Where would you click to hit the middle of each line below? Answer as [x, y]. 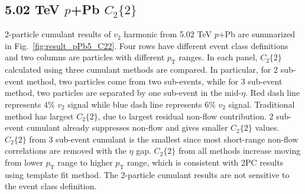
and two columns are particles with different [85, 57]
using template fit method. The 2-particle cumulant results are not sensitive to [147, 174]
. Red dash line [273, 93]
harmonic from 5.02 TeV [168, 34]
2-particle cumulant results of [58, 34]
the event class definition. [51, 186]
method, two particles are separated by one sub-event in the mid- [123, 93]
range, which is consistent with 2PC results [205, 162]
